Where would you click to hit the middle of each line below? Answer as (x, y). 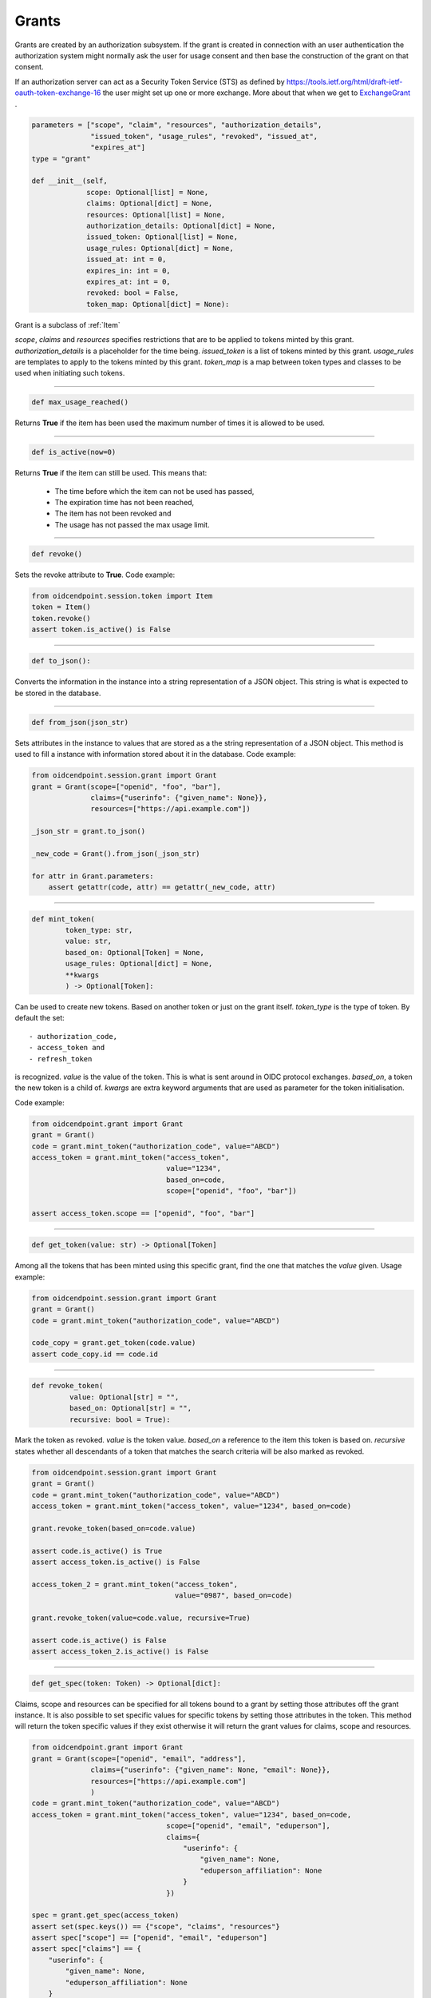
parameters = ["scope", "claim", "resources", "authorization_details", (177, 125)
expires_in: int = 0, (129, 271)
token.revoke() (61, 618)
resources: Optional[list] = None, (156, 215)
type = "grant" (61, 159)
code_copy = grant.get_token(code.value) (114, 1343)
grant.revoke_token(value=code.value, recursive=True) (141, 1618)
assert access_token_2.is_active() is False (120, 1652)
